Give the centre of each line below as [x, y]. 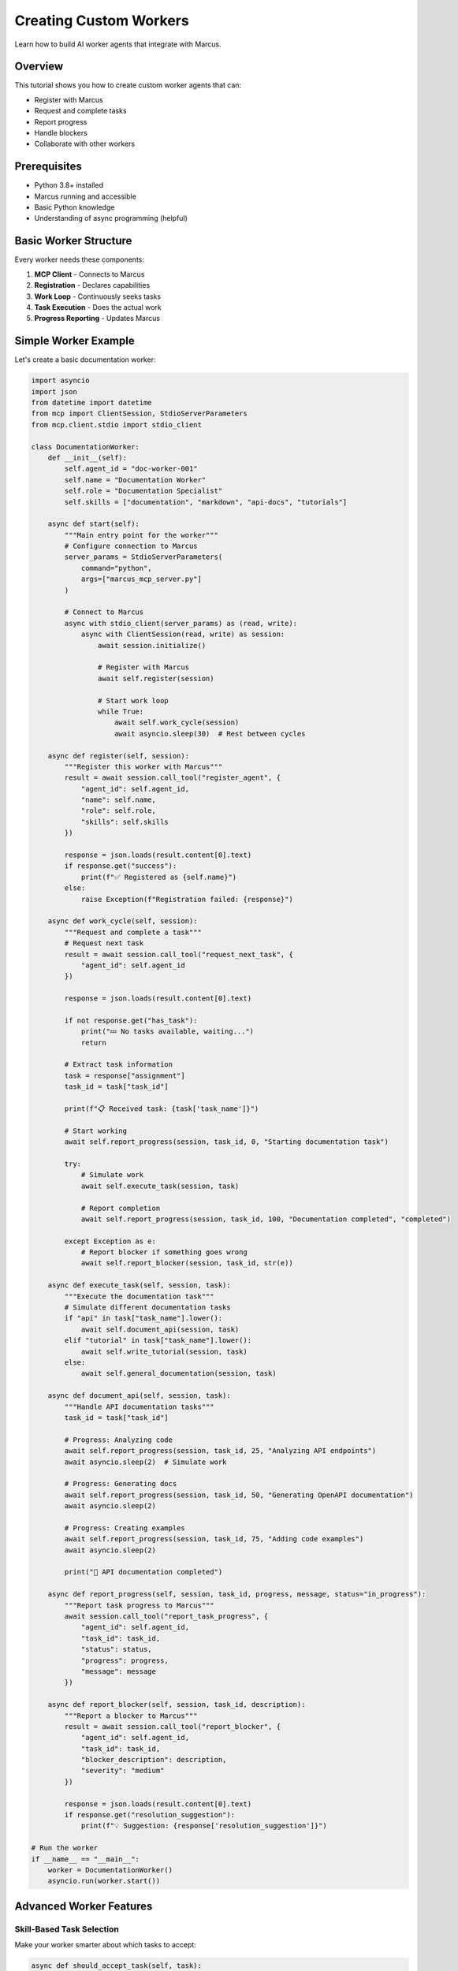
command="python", [117, 568]
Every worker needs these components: [80, 259]
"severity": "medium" [123, 1771]
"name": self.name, [119, 800]
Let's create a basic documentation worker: [85, 360]
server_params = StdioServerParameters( [143, 557]
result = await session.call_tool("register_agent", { [173, 778]
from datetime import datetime [92, 403]
